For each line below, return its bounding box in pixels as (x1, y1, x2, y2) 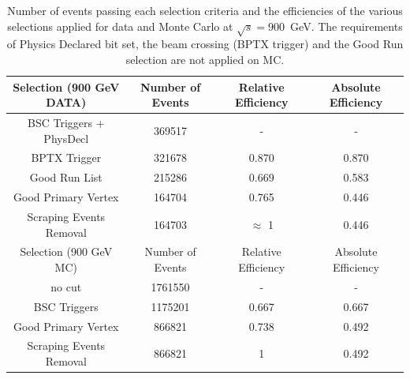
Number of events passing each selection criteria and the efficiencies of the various (7, 2, 403, 18)
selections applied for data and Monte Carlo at (7, 17, 233, 34)
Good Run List (29, 169, 102, 186)
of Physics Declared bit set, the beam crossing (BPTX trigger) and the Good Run (6, 36, 404, 52)
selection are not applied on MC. (125, 51, 285, 67)
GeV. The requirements (290, 17, 403, 34)
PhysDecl (43, 129, 89, 146)
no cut (50, 278, 82, 295)
